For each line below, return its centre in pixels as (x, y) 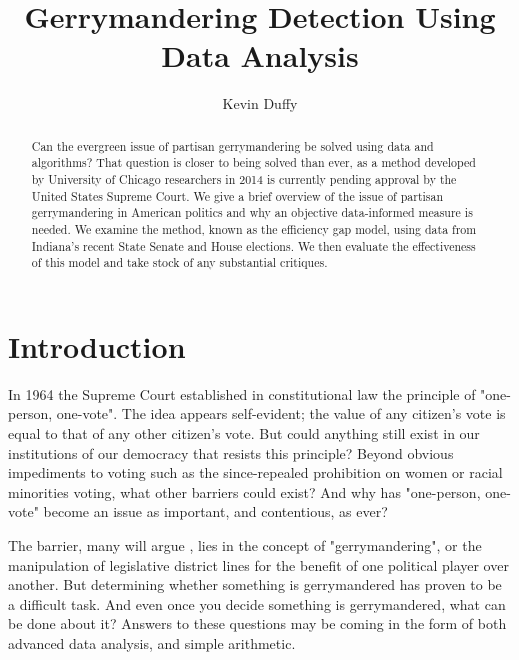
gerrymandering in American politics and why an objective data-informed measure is (252, 212)
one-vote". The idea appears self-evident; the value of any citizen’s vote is (281, 413)
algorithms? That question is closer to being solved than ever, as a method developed (253, 162)
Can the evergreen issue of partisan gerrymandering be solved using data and (232, 145)
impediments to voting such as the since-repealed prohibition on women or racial (255, 472)
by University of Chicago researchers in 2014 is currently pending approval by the (244, 179)
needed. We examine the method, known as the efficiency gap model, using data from (254, 228)
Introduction (97, 345)
